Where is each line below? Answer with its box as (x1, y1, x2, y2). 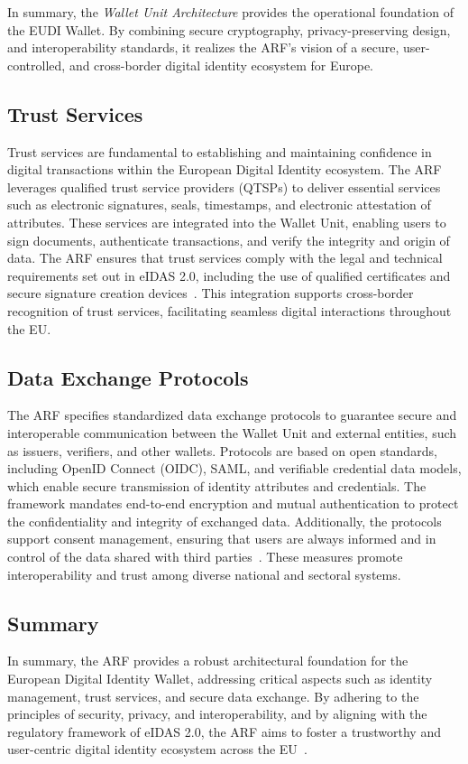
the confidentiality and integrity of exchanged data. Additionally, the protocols (7, 511, 442, 530)
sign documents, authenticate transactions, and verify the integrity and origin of (7, 230, 450, 249)
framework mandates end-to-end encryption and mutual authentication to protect (7, 494, 459, 513)
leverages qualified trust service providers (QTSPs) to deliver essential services (7, 177, 441, 196)
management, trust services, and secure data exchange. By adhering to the (7, 686, 419, 705)
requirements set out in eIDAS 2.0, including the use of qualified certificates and (7, 266, 451, 284)
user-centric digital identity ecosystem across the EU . (7, 740, 307, 759)
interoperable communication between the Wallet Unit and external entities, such (7, 423, 457, 442)
